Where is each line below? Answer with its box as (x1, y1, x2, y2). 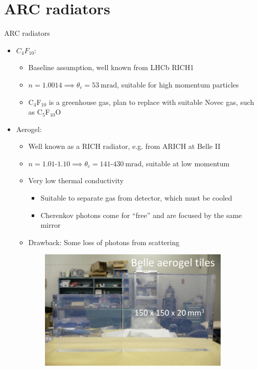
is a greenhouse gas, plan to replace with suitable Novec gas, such (49, 96, 254, 107)
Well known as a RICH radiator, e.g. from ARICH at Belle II (28, 141, 221, 151)
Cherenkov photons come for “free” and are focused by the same (40, 209, 242, 220)
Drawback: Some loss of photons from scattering (28, 236, 179, 247)
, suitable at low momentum (142, 158, 230, 168)
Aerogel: (16, 123, 42, 134)
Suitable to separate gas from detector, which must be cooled (40, 192, 232, 203)
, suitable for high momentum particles (117, 79, 239, 90)
